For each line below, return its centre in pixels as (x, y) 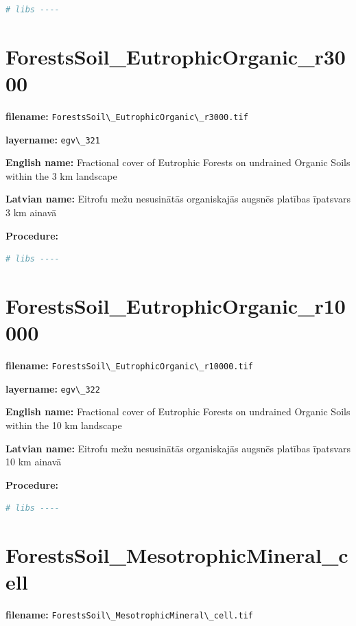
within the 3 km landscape (61, 175)
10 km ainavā (34, 462)
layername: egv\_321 (53, 139)
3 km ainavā (31, 212)
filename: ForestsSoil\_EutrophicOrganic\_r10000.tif (130, 366)
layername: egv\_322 (53, 388)
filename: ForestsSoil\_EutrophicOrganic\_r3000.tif (127, 116)
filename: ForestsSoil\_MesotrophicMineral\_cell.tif (130, 615)
